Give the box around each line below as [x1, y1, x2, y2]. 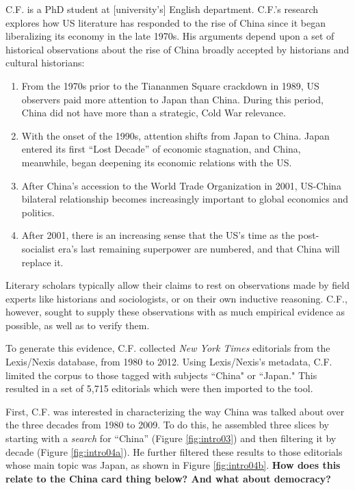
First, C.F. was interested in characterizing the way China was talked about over [5, 404, 345, 418]
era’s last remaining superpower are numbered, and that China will [58, 241, 340, 255]
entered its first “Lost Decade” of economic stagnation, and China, [21, 142, 301, 156]
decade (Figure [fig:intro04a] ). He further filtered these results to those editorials [5, 444, 343, 459]
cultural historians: [5, 55, 85, 70]
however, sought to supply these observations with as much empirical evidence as [5, 305, 345, 319]
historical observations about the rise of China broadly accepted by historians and [5, 42, 350, 56]
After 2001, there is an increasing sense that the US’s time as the [21, 228, 295, 242]
